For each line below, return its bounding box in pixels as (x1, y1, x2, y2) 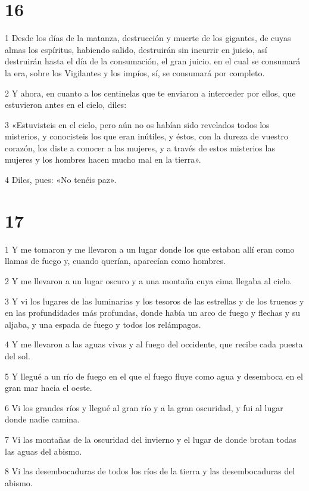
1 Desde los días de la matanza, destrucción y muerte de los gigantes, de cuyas (5, 32, 291, 44)
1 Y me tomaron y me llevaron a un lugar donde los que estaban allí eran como (5, 243, 295, 255)
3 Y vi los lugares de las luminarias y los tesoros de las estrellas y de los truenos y (5, 294, 304, 307)
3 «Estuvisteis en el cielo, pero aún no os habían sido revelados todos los (5, 118, 270, 130)
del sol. (5, 349, 30, 362)
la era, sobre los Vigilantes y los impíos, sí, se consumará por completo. (5, 66, 265, 79)
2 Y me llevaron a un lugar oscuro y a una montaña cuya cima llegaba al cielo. (5, 274, 292, 287)
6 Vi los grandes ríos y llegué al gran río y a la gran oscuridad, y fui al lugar (5, 401, 283, 414)
